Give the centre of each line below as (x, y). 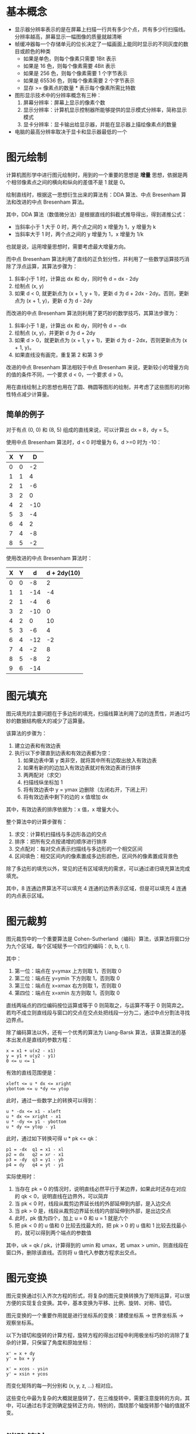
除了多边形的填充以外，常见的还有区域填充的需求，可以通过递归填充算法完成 (98, 868)
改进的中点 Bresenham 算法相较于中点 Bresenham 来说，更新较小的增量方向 (97, 367)
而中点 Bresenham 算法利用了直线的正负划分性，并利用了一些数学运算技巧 (95, 259)
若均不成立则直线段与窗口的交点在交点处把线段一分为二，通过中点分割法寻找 (98, 1012)
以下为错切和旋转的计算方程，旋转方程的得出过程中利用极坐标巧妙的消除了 (95, 1335)
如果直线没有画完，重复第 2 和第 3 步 (59, 355)
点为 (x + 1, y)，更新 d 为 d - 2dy (53, 300)
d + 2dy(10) (63, 573)
